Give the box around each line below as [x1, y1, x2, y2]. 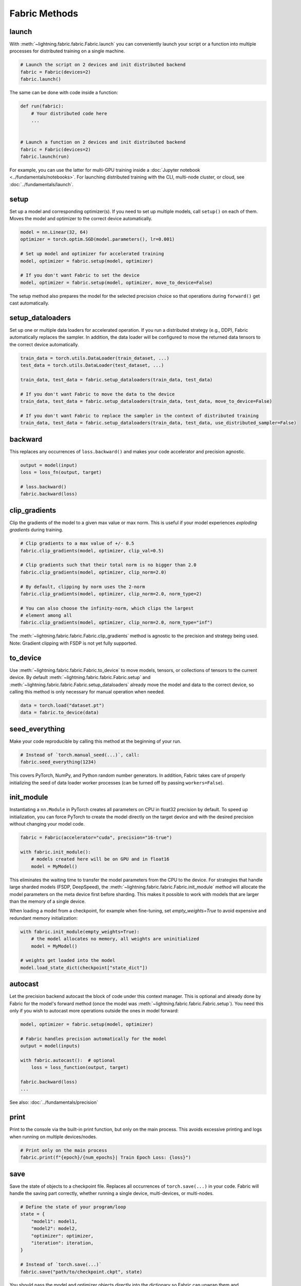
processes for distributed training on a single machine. [9, 48, 125, 54]
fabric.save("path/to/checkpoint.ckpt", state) [20, 1269, 142, 1275]
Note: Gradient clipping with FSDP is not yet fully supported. [9, 640, 137, 646]
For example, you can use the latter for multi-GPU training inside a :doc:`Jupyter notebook [9, 167, 200, 173]
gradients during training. [9, 527, 64, 533]
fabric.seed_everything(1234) [20, 759, 97, 765]
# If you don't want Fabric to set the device [20, 273, 140, 278]
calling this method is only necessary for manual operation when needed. [9, 688, 165, 694]
